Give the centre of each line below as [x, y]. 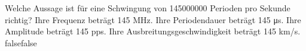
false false [21, 42]
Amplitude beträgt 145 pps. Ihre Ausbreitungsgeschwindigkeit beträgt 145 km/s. [153, 31]
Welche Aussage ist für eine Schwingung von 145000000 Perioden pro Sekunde [148, 8]
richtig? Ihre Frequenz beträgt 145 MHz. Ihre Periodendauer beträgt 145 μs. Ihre [153, 19]
